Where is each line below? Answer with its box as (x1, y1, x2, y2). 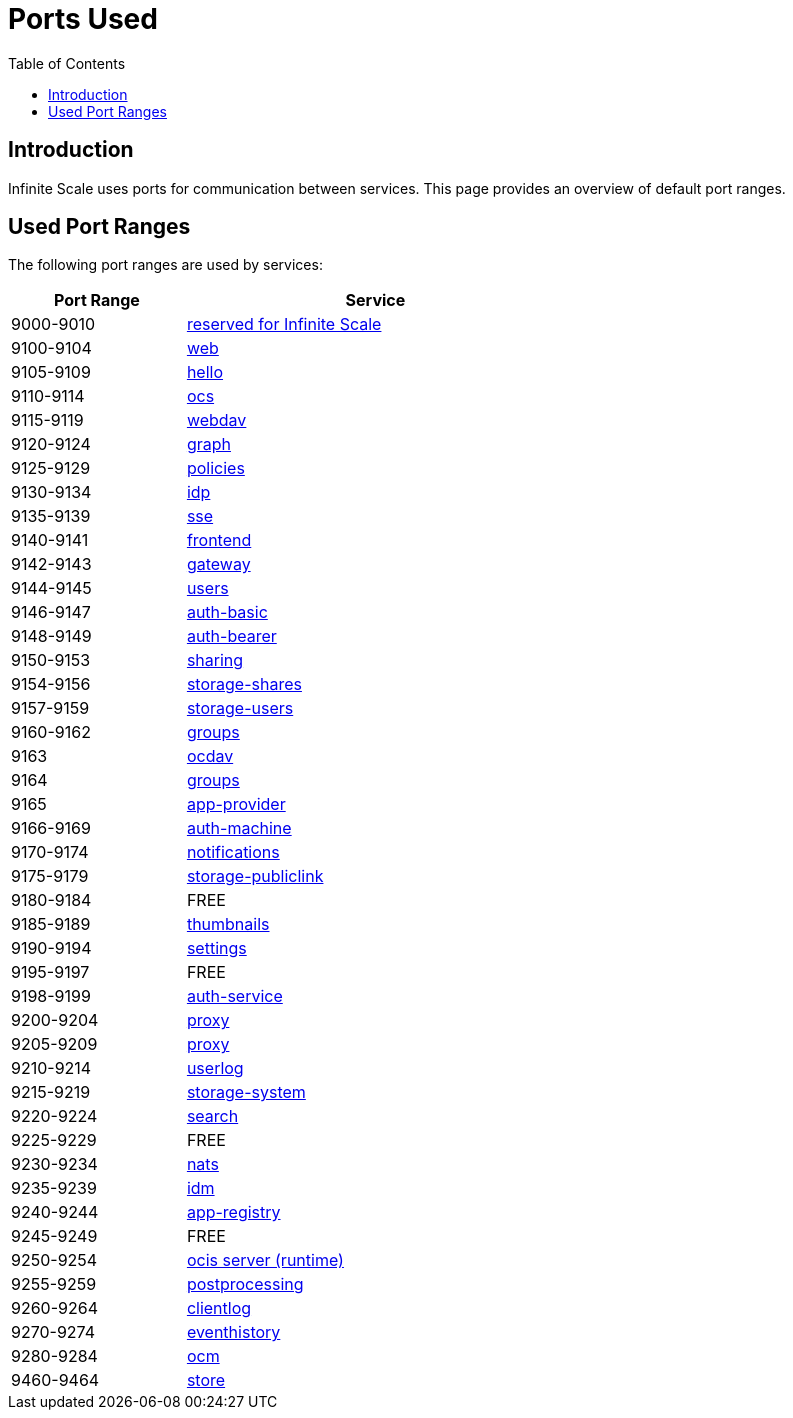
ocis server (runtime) (186, 1250, 344, 1271)
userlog (186, 1058, 244, 1079)
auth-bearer (186, 626, 277, 647)
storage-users (186, 698, 294, 719)
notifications (186, 842, 280, 863)
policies (186, 458, 245, 479)
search (186, 1106, 239, 1127)
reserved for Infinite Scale (186, 314, 382, 335)
